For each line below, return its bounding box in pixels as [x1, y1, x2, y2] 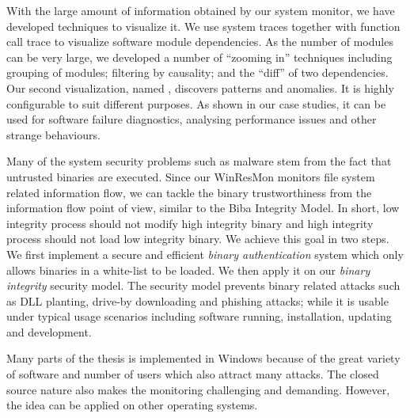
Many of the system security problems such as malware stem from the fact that [6, 153, 392, 169]
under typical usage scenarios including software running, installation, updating [6, 308, 392, 325]
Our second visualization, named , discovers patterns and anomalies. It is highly [6, 79, 394, 96]
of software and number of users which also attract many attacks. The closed [6, 366, 379, 382]
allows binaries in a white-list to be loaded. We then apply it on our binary [6, 261, 370, 278]
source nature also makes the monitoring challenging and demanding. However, [6, 381, 390, 397]
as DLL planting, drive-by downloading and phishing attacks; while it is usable [6, 292, 389, 309]
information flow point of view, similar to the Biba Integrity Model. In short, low [6, 199, 400, 216]
